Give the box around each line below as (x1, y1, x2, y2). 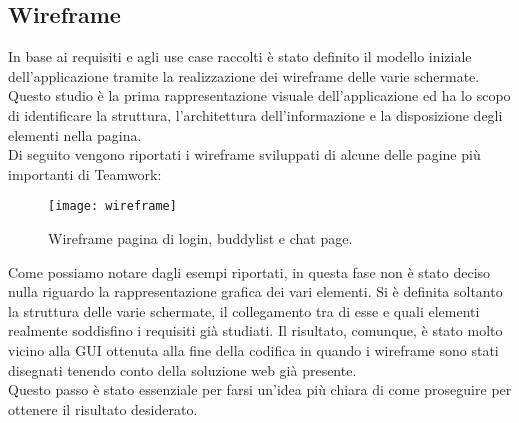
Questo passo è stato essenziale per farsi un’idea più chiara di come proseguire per (8, 379, 512, 400)
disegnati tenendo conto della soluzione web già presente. (8, 359, 357, 380)
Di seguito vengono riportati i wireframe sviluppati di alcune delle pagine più (8, 144, 481, 165)
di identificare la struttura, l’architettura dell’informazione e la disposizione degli (8, 104, 503, 125)
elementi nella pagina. (8, 124, 142, 145)
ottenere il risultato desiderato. (8, 398, 198, 419)
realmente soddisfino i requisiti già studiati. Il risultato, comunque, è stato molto (8, 320, 503, 341)
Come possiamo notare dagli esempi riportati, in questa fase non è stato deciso (8, 261, 491, 282)
